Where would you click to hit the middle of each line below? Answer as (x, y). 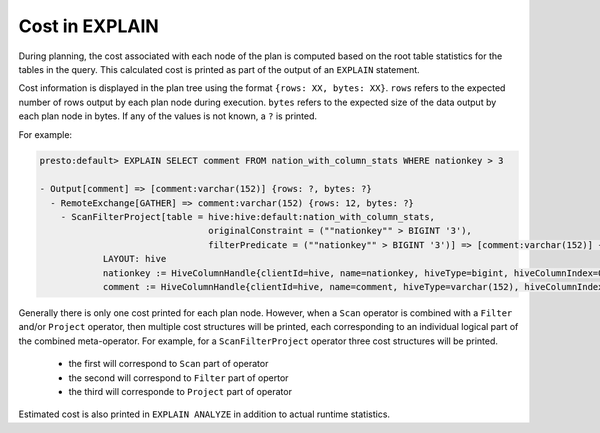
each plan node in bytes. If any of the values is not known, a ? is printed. (168, 116)
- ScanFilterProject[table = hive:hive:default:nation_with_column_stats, (247, 217)
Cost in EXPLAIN (88, 26)
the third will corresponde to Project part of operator (180, 391)
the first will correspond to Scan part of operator (168, 364)
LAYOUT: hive (134, 259)
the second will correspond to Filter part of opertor (178, 377)
